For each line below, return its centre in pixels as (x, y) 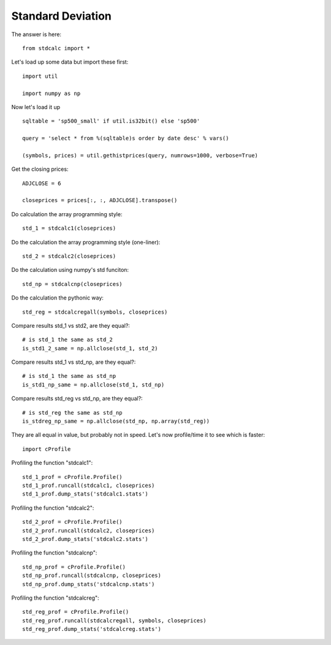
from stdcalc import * (56, 48)
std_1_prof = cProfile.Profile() (72, 477)
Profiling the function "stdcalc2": (53, 508)
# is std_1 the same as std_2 (68, 340)
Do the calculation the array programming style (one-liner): (86, 242)
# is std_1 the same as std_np (69, 376)
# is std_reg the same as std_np (72, 413)
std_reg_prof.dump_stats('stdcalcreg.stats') (92, 629)
